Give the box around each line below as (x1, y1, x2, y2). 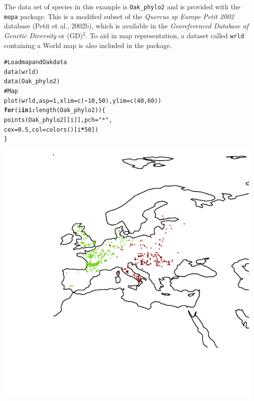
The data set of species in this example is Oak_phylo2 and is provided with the (4, 1, 240, 11)
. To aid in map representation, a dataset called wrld (85, 30, 244, 40)
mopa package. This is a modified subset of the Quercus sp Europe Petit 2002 (4, 11, 234, 21)
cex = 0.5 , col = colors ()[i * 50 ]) (4, 126, 99, 133)
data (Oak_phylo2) (4, 78, 60, 85)
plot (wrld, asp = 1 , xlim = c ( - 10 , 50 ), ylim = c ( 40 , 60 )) (4, 97, 162, 104)
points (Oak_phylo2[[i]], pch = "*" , (4, 117, 112, 124)
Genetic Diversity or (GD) (4, 30, 83, 40)
